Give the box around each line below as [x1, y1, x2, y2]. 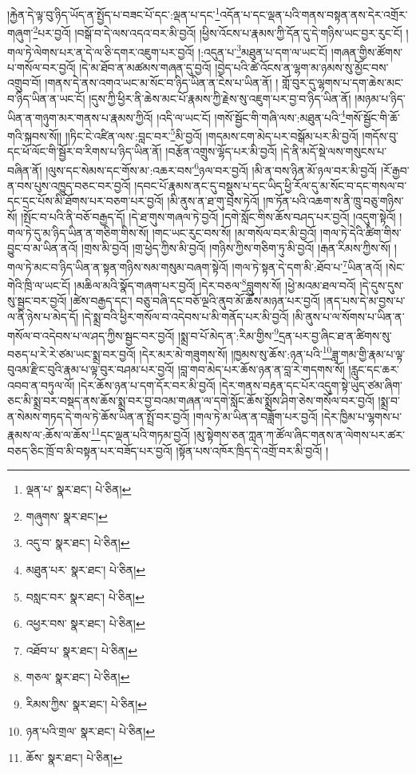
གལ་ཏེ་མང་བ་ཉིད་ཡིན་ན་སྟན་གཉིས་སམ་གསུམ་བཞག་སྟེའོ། [7, 258, 228, 275]
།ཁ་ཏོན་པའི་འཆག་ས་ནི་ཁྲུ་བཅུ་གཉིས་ [263, 193, 404, 209]
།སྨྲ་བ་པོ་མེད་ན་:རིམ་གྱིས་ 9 [178, 324, 279, 343]
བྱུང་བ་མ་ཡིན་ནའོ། [7, 240, 78, 256]
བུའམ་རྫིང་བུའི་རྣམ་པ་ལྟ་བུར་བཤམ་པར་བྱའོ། [7, 361, 175, 378]
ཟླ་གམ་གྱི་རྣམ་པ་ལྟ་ [331, 345, 406, 362]
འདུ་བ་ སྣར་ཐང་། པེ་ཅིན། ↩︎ [26, 534, 130, 551]
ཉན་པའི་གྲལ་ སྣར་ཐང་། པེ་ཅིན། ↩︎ [26, 722, 155, 739]
